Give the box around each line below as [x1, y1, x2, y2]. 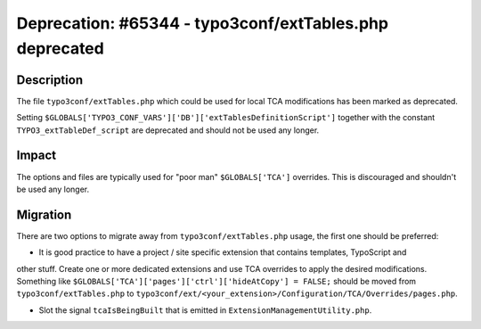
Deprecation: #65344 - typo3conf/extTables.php [16, 13, 389, 33]
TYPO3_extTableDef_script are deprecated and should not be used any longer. [16, 125, 320, 136]
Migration [16, 207, 72, 222]
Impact [16, 148, 57, 163]
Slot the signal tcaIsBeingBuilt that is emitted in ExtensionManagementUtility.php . [38, 304, 372, 316]
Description [16, 72, 84, 87]
